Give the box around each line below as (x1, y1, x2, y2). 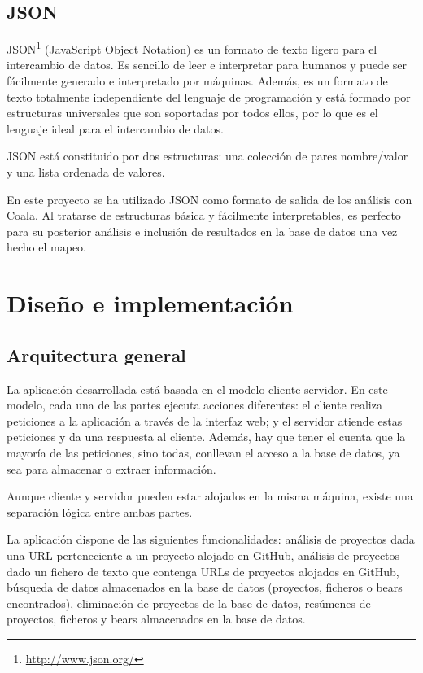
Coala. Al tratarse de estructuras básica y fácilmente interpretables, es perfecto (7, 207, 401, 224)
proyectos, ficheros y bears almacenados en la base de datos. (7, 610, 306, 627)
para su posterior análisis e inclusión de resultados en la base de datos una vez (7, 222, 398, 239)
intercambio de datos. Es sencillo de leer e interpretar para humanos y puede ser (7, 56, 407, 73)
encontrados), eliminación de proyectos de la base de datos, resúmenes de (7, 594, 371, 611)
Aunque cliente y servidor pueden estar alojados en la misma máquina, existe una (7, 487, 413, 505)
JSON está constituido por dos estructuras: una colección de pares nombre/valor (7, 147, 408, 164)
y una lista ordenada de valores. (7, 164, 165, 181)
